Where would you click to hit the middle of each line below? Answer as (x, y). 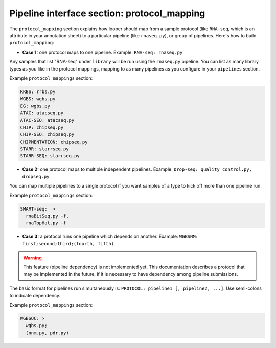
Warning (32, 258)
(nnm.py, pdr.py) (47, 333)
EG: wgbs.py (35, 106)
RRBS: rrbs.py (38, 91)
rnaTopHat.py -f (46, 223)
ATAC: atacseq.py (42, 113)
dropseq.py (36, 177)
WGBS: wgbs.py (38, 99)
